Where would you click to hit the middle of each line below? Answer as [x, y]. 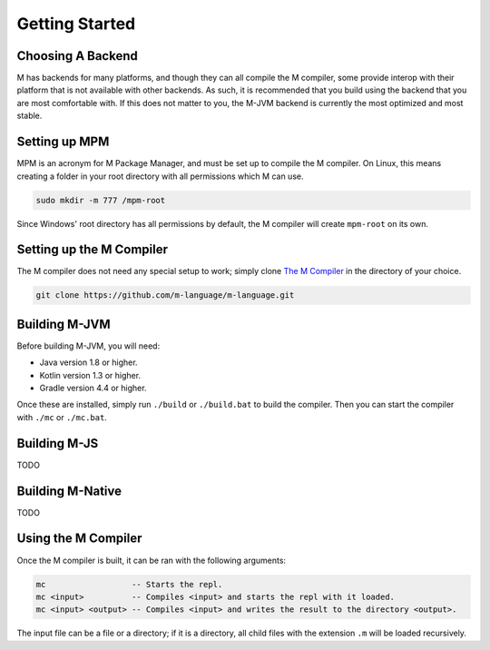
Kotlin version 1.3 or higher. [90, 375]
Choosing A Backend [77, 56]
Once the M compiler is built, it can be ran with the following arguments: [151, 560]
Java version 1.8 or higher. [88, 362]
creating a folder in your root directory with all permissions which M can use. [160, 176]
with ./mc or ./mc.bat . [62, 417]
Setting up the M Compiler [92, 250]
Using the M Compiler [79, 539]
